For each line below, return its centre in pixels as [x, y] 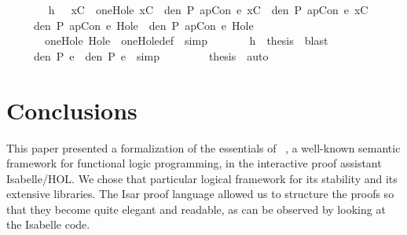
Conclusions [72, 110]
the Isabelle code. [48, 224]
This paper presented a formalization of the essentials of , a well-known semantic [203, 147]
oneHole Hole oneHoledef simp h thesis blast [186, 40]
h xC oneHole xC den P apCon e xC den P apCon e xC [208, 9]
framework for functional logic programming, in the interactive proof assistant [194, 163]
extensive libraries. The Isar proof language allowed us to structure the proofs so [200, 194]
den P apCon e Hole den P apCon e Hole [143, 25]
